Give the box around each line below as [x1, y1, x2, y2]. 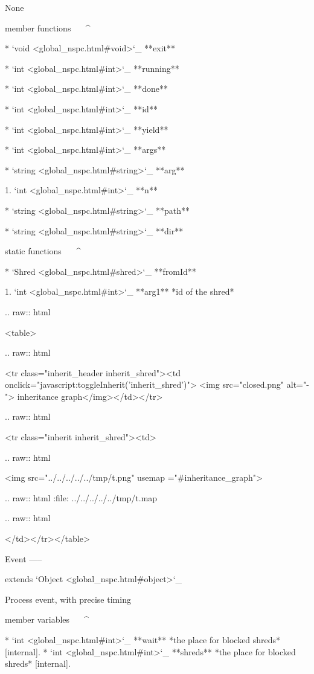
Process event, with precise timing [5, 592, 131, 605]
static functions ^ [5, 245, 81, 257]
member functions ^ [5, 21, 91, 34]
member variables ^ [5, 613, 89, 626]
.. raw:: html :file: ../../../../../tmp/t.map [5, 491, 158, 504]
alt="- [286, 378, 309, 391]
